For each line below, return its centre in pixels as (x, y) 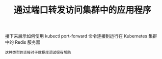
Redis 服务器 (27, 42)
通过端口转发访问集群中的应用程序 (82, 10)
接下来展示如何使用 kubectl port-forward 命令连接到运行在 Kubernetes (76, 36)
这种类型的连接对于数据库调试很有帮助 (38, 53)
